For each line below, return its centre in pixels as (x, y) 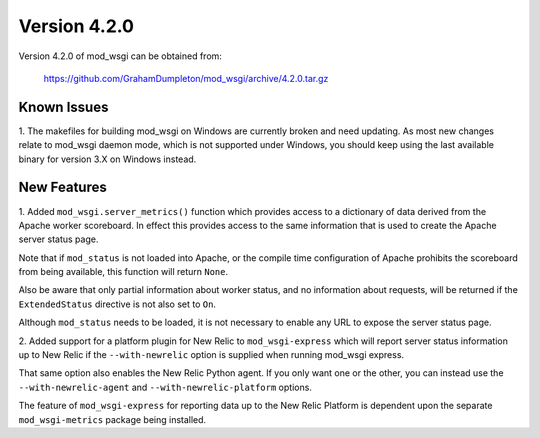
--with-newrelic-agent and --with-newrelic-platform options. (165, 387)
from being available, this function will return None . (123, 272)
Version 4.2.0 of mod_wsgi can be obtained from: (120, 56)
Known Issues (63, 106)
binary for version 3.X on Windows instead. (107, 159)
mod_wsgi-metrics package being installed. (112, 419)
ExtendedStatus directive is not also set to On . (117, 304)
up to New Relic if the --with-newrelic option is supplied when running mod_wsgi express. (211, 355)
